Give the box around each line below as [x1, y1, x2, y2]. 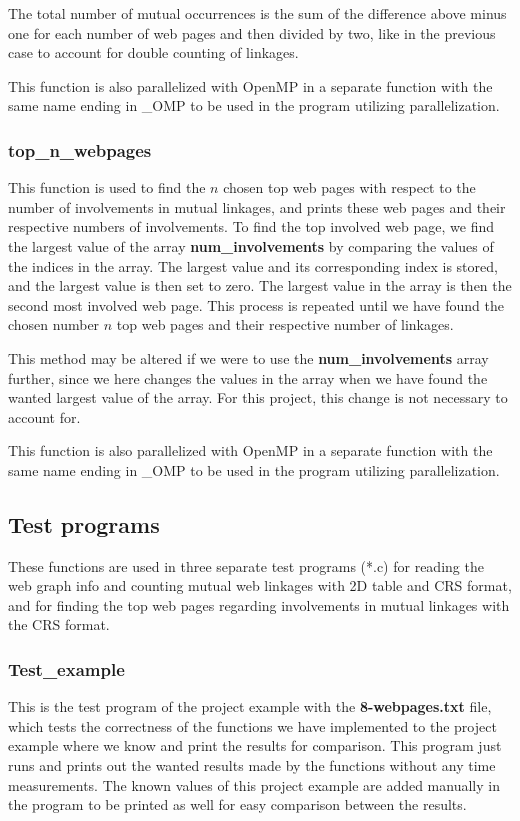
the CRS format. [8, 614, 110, 635]
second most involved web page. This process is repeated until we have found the [8, 294, 504, 315]
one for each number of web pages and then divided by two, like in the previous [8, 22, 496, 43]
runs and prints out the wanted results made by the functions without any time [8, 755, 496, 776]
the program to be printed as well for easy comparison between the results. [8, 794, 467, 815]
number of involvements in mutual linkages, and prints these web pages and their [8, 196, 506, 217]
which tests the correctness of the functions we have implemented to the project [8, 715, 497, 736]
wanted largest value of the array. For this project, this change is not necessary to [8, 387, 508, 408]
